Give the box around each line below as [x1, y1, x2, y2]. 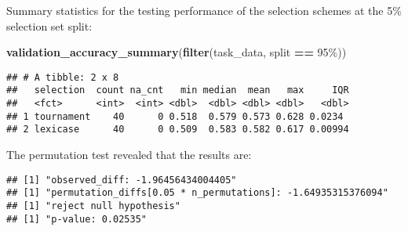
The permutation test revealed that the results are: [6, 146, 252, 163]
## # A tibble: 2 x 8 [6, 71, 119, 83]
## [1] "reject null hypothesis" [6, 200, 180, 211]
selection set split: [6, 17, 93, 34]
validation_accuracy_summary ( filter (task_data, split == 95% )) [6, 44, 347, 60]
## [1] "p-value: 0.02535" [6, 213, 147, 225]
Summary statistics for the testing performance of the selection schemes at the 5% [6, 2, 402, 18]
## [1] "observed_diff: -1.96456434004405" [6, 174, 237, 186]
